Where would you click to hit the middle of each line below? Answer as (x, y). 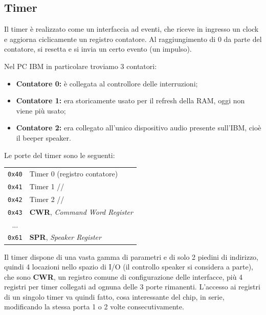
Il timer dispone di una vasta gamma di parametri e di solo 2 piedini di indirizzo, (131, 256)
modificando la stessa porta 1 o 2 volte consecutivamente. (94, 307)
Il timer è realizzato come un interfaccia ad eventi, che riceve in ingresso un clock (131, 29)
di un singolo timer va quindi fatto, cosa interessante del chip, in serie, (114, 296)
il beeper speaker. (43, 137)
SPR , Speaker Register (65, 237)
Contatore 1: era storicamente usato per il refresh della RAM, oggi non (130, 100)
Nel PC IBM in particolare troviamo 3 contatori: (81, 66)
